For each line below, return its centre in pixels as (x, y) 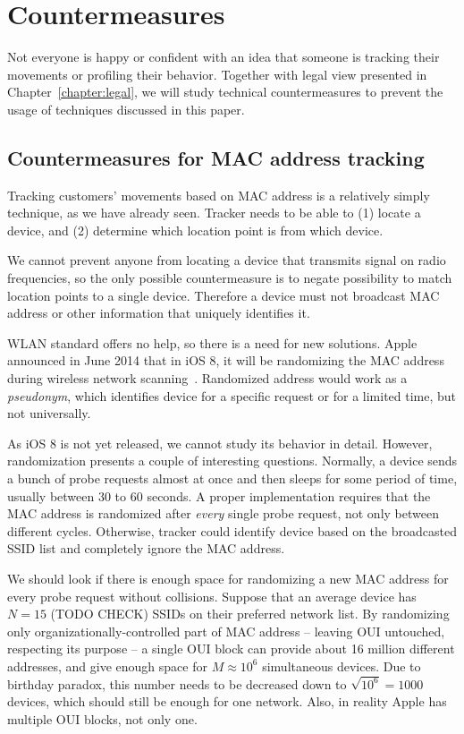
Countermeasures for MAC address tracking (216, 157)
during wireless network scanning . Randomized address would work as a (207, 378)
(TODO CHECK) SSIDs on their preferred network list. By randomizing (250, 614)
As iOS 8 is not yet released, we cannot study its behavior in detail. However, (220, 443)
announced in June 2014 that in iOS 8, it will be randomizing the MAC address (226, 360)
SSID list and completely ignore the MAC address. (146, 548)
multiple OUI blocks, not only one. (102, 719)
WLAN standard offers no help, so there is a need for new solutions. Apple (212, 342)
